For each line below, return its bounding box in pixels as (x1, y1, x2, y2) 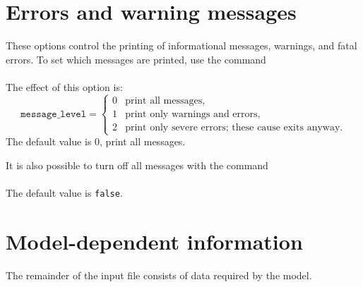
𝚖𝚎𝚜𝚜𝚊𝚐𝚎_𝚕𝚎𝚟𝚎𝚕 (20, 109, 87, 119)
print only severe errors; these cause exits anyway (125, 122, 340, 133)
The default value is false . (6, 185, 123, 200)
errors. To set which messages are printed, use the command (6, 51, 266, 66)
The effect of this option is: (6, 79, 123, 94)
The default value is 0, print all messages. (6, 134, 186, 149)
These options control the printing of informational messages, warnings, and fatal (6, 38, 357, 53)
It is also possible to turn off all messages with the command (6, 157, 268, 172)
